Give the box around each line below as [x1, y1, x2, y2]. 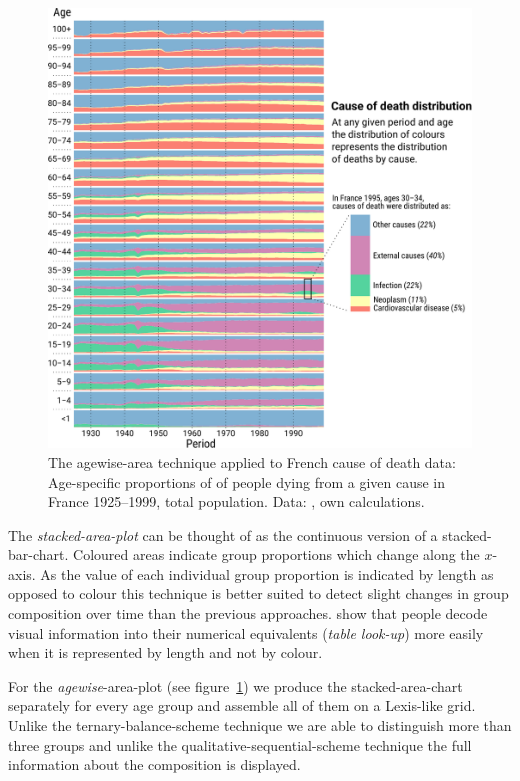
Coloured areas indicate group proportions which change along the [73, 544, 480, 565]
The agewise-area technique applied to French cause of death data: [48, 451, 456, 472]
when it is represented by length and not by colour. [8, 642, 323, 663]
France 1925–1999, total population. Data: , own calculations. [48, 491, 425, 512]
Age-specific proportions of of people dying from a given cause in [48, 471, 446, 492]
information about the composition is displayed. [8, 754, 301, 775]
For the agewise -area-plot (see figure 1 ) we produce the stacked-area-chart [8, 675, 463, 696]
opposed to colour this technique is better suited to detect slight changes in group [8, 583, 509, 604]
